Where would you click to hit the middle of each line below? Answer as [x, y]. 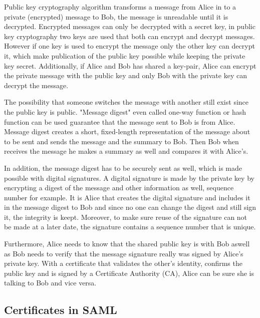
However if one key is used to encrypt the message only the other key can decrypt [129, 46]
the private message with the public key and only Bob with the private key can [125, 75]
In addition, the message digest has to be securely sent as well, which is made [123, 168]
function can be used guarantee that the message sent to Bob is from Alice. [120, 121]
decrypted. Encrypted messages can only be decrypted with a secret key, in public [130, 26]
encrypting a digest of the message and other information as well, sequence [119, 188]
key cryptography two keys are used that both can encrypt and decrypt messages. [129, 36]
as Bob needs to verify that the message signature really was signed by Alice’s [124, 253]
